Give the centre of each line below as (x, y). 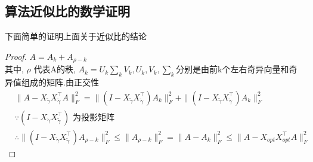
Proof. (16, 56)
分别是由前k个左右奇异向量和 (233, 69)
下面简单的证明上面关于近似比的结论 (76, 36)
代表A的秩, (55, 69)
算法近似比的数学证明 (67, 11)
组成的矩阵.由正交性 (60, 82)
